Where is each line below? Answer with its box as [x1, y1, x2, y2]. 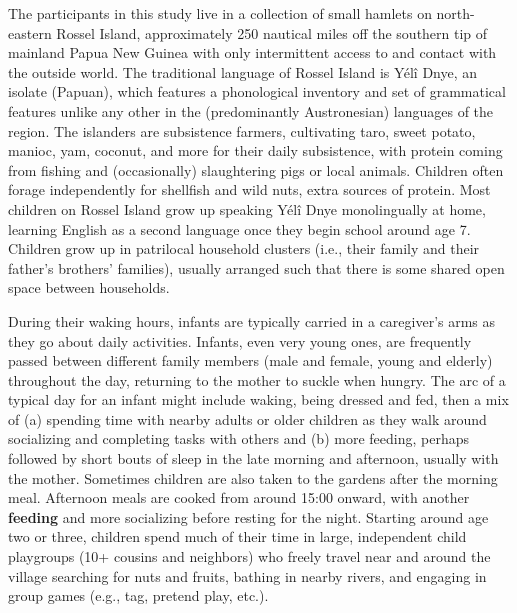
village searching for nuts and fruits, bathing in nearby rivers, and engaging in [8, 565, 487, 586]
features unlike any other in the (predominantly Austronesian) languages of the [8, 100, 494, 121]
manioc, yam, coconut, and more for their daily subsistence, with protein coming [8, 140, 503, 161]
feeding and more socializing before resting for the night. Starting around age [8, 506, 489, 527]
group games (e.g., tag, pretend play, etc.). [8, 585, 269, 606]
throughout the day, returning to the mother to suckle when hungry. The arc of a [8, 369, 506, 390]
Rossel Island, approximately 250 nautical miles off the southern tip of [56, 22, 488, 43]
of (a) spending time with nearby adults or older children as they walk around [8, 408, 487, 429]
